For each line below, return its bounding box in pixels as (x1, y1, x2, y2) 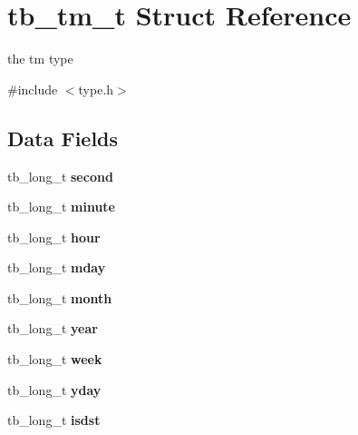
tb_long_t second (7, 166, 113, 185)
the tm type (7, 49, 73, 68)
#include (7, 79, 58, 98)
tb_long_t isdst (7, 410, 101, 430)
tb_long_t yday (7, 380, 102, 399)
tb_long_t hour (7, 227, 101, 246)
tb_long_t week (7, 350, 102, 369)
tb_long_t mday (7, 258, 106, 277)
